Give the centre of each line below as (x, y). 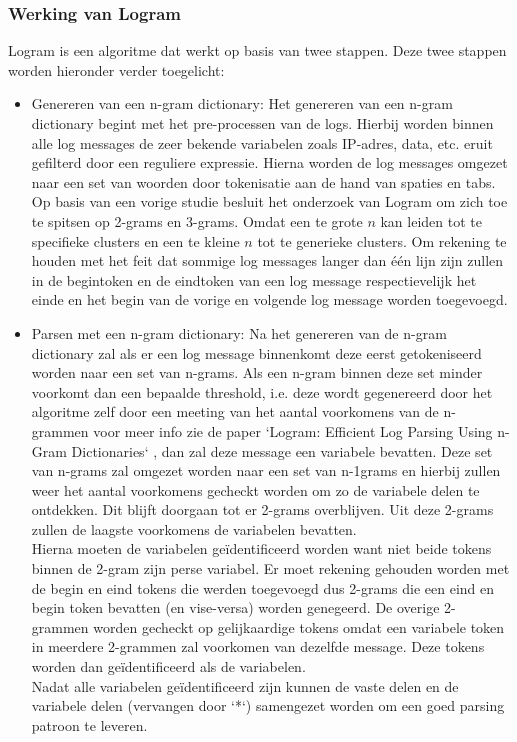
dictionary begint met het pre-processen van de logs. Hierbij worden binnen (262, 123)
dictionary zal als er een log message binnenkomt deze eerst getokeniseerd (256, 352)
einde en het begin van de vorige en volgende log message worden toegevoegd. (269, 299)
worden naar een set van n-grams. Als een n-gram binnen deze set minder (257, 372)
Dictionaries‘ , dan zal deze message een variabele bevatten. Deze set (282, 450)
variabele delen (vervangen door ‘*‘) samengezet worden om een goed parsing (268, 705)
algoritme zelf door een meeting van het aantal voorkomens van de (235, 411)
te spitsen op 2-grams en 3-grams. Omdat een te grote (197, 220)
